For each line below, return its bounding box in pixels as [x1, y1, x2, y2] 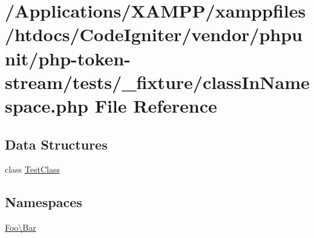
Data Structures [5, 134, 108, 153]
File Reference [94, 93, 217, 117]
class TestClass [5, 163, 60, 176]
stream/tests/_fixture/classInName [5, 69, 310, 94]
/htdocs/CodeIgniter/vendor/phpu [5, 22, 303, 47]
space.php [5, 93, 88, 117]
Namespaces [5, 193, 82, 211]
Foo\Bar [5, 221, 36, 234]
